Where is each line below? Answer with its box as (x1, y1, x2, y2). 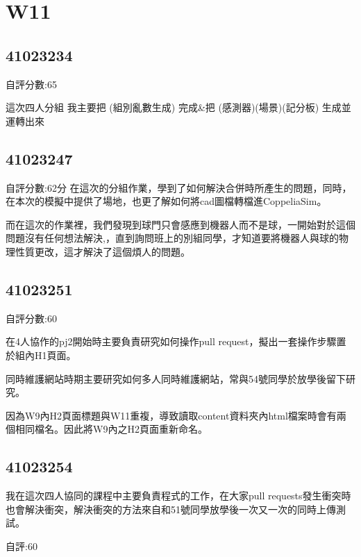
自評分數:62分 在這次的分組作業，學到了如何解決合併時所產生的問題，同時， (6, 180, 352, 194)
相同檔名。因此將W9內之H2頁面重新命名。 (15, 422, 208, 436)
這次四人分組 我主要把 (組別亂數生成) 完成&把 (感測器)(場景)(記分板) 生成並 (6, 100, 351, 115)
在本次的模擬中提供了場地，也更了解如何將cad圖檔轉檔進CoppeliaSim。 (6, 194, 327, 208)
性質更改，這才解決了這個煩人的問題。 (15, 244, 190, 258)
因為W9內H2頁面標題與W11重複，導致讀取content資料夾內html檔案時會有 (6, 408, 337, 422)
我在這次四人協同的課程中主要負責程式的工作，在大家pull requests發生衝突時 (6, 488, 351, 503)
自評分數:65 (6, 76, 57, 91)
